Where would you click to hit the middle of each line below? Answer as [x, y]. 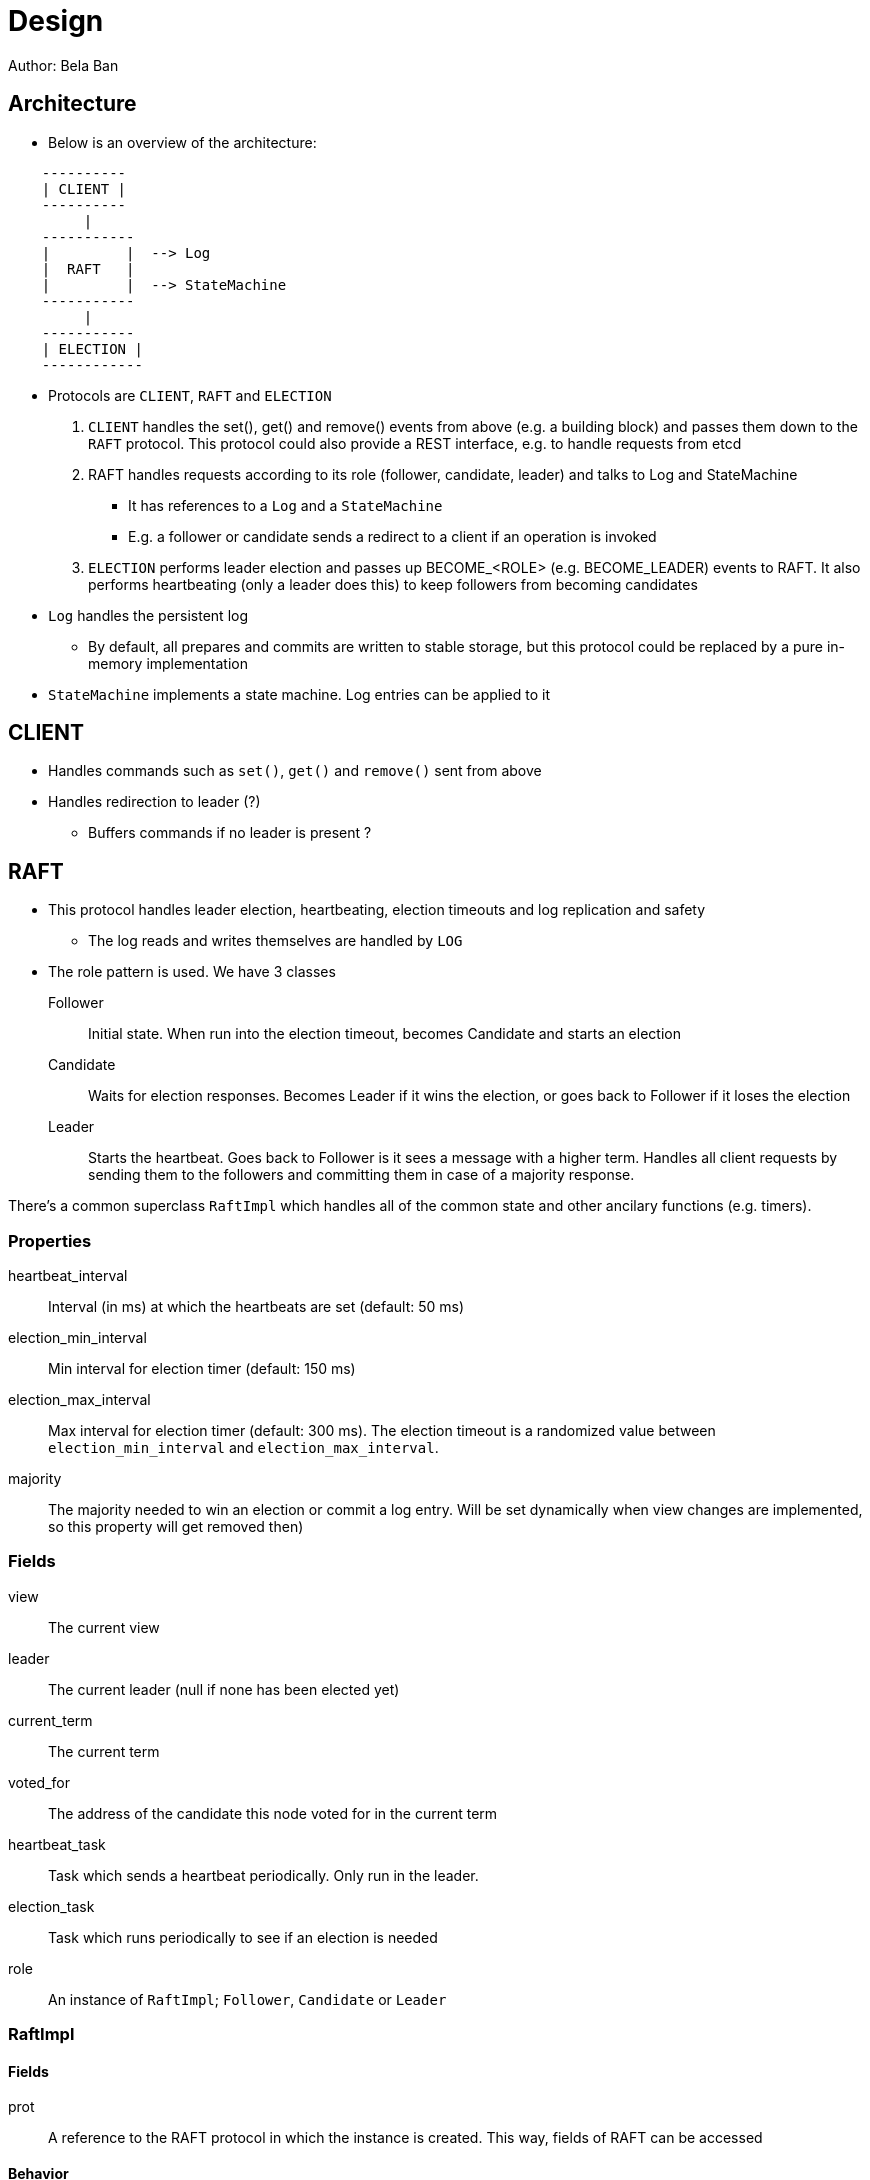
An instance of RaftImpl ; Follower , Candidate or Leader [247, 1999]
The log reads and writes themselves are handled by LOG [275, 941]
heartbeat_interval [68, 1276]
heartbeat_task [57, 1844]
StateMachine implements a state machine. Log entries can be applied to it [299, 694]
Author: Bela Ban [63, 65]
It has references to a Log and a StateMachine [285, 505]
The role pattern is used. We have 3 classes [192, 972]
